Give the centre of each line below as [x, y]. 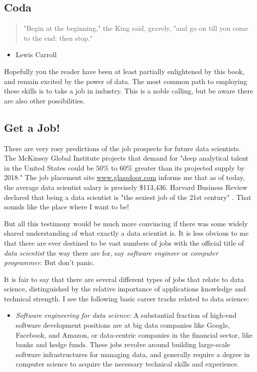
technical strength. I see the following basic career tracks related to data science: [127, 298]
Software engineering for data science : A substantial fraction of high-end [126, 315]
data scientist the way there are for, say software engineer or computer [111, 252]
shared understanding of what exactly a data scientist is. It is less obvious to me [126, 233]
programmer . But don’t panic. [49, 262]
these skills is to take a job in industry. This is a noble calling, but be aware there [129, 91]
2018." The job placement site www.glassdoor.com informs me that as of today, [125, 177]
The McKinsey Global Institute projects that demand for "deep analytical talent [126, 158]
